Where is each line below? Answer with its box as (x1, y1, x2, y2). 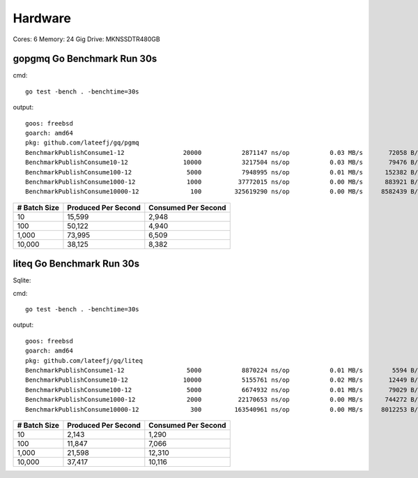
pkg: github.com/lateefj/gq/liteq (25, 357, 143, 364)
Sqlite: (13, 276, 31, 285)
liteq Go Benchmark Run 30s (13, 258, 139, 270)
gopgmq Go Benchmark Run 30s (13, 53, 157, 65)
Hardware (13, 10, 71, 26)
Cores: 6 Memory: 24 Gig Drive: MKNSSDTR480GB (13, 35, 160, 43)
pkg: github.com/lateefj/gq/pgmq (25, 139, 139, 147)
